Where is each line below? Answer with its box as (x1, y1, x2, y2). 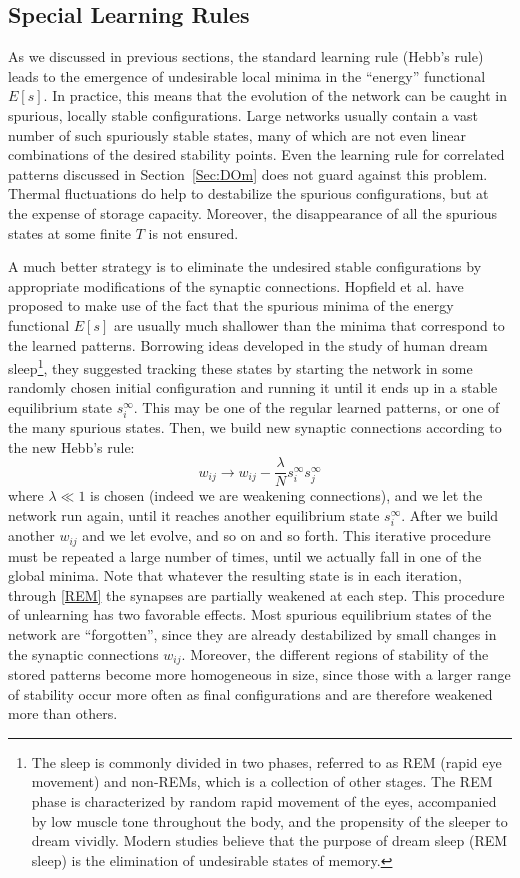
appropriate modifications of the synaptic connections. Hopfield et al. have (8, 275, 464, 296)
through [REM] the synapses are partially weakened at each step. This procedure (8, 584, 505, 605)
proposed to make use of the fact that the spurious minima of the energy (8, 295, 454, 316)
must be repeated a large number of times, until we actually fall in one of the (8, 545, 482, 566)
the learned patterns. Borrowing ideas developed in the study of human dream (8, 334, 488, 355)
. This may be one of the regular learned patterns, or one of (133, 396, 500, 417)
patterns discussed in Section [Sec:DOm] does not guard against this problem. (8, 163, 488, 184)
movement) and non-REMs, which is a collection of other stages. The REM (31, 771, 493, 792)
